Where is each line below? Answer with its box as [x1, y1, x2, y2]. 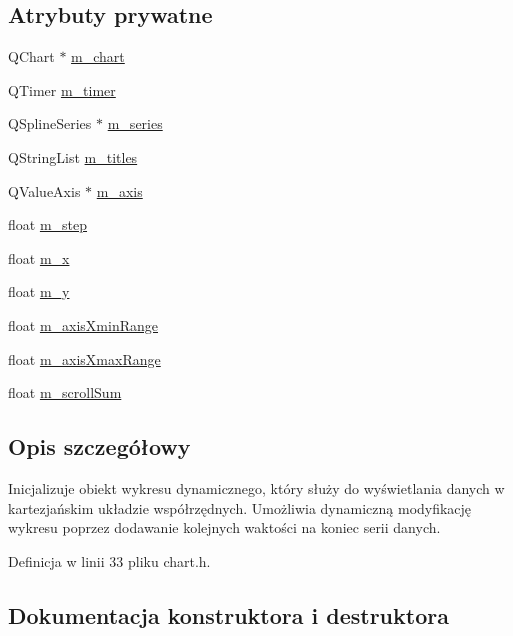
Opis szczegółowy [8, 431, 191, 462]
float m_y [8, 281, 70, 302]
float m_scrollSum [8, 382, 122, 403]
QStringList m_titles [8, 146, 138, 167]
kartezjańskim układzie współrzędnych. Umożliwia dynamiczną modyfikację [8, 497, 472, 518]
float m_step [8, 214, 88, 235]
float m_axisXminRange [8, 314, 159, 335]
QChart [8, 46, 55, 67]
